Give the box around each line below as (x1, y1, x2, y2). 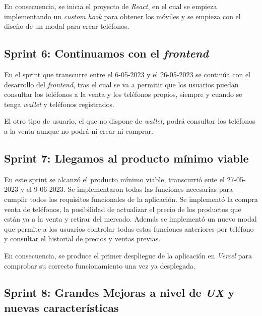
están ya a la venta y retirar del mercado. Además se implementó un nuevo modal (4, 214, 257, 224)
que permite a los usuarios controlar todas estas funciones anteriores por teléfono (4, 223, 254, 234)
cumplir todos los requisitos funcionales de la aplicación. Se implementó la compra (4, 193, 258, 204)
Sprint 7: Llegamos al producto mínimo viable (4, 150, 249, 166)
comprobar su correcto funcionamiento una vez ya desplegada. (4, 260, 195, 271)
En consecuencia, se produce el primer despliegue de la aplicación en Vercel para (4, 250, 252, 260)
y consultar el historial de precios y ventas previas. (4, 233, 161, 244)
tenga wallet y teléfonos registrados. (4, 98, 114, 109)
